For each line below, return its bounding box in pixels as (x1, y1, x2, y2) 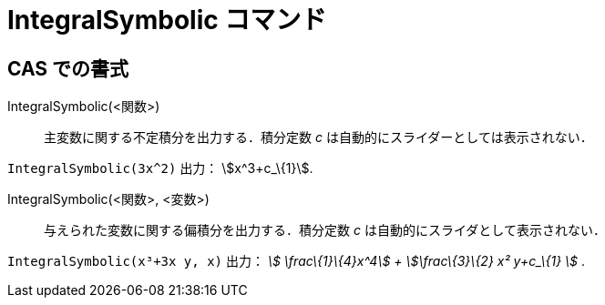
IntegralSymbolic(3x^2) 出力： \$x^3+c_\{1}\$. (7, 160, 313, 177)
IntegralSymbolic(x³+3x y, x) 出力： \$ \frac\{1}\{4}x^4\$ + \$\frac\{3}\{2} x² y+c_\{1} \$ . (7, 253, 586, 269)
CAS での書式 (7, 56, 129, 80)
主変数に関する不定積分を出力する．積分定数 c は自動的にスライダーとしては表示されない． (44, 129, 593, 146)
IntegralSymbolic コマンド (7, 5, 327, 36)
